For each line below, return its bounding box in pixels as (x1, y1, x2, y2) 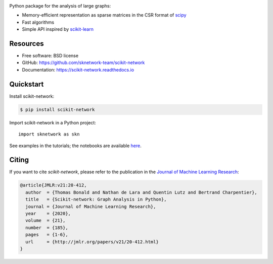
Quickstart (9, 80, 44, 88)
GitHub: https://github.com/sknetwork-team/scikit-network (22, 59, 145, 65)
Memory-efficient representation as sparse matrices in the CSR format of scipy (22, 12, 187, 18)
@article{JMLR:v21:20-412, (20, 182, 87, 188)
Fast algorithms (22, 19, 55, 25)
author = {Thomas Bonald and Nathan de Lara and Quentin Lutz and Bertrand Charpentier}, (25, 189, 257, 195)
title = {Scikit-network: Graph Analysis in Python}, (25, 196, 167, 203)
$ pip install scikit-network (20, 106, 95, 112)
